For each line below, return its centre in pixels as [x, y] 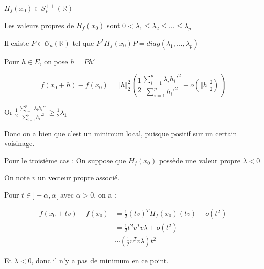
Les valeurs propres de [39, 25]
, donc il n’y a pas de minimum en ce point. [100, 261]
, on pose [54, 61]
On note [17, 177]
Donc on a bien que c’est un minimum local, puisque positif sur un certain [121, 133]
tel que [83, 43]
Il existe [17, 43]
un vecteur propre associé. [79, 177]
